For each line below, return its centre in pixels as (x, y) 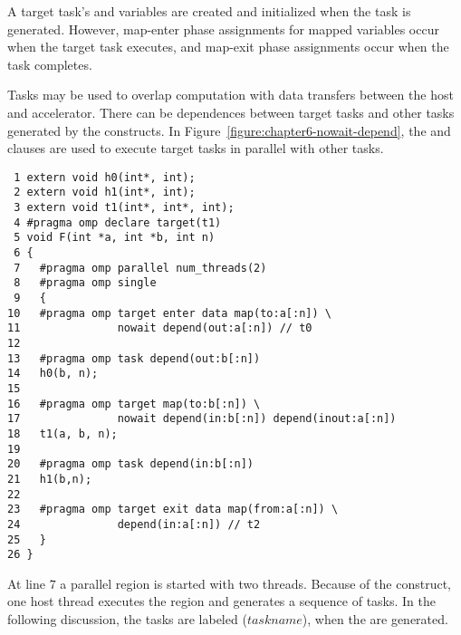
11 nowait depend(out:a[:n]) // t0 (160, 328)
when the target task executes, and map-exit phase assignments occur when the (228, 47)
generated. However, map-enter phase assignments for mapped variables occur (223, 29)
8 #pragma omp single (85, 283)
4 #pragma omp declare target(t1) (118, 222)
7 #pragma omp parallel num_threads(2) (140, 268)
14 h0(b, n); (53, 374)
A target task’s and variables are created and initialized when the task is (209, 11)
